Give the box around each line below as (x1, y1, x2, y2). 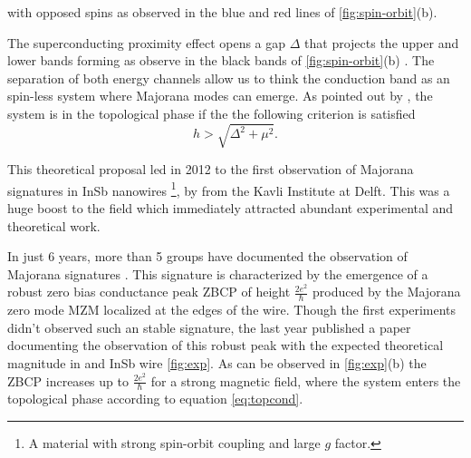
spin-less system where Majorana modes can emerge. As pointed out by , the (7, 86, 433, 105)
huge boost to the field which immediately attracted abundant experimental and (7, 198, 454, 217)
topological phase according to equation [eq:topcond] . (7, 389, 303, 408)
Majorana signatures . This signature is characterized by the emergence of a (7, 264, 428, 283)
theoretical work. (7, 216, 101, 235)
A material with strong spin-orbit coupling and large (28, 433, 321, 452)
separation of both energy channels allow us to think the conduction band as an (7, 68, 450, 87)
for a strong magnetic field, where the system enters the (150, 371, 461, 390)
